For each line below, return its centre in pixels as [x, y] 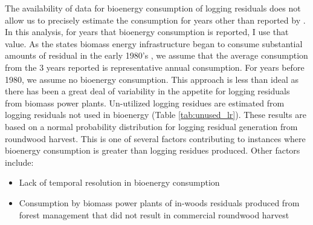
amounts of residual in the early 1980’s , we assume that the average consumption [156, 55]
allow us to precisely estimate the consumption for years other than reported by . [155, 20]
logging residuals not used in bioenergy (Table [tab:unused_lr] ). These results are [156, 115]
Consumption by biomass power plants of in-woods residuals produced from [159, 202]
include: [19, 162]
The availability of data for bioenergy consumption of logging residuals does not [153, 8]
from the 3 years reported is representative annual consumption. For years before [155, 67]
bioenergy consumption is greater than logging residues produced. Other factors [153, 150]
